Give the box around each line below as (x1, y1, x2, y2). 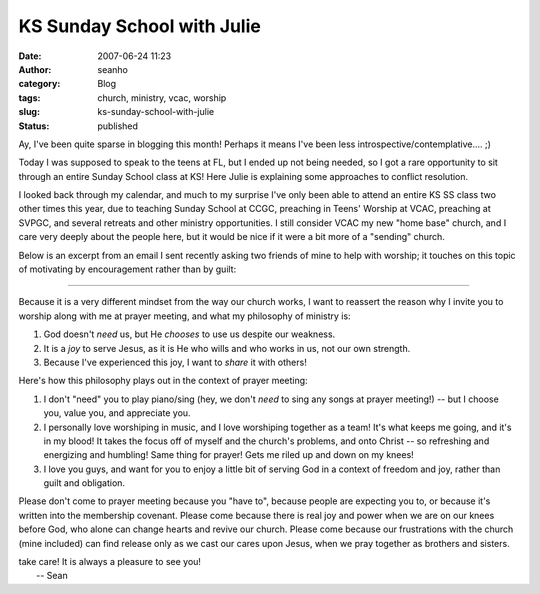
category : (18, 78, 61, 90)
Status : (18, 120, 50, 132)
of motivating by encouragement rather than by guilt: (18, 263, 237, 275)
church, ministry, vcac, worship (97, 91, 227, 104)
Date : (18, 50, 42, 62)
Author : (18, 63, 52, 75)
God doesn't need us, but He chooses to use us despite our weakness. (43, 328, 336, 340)
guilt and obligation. (43, 477, 125, 489)
